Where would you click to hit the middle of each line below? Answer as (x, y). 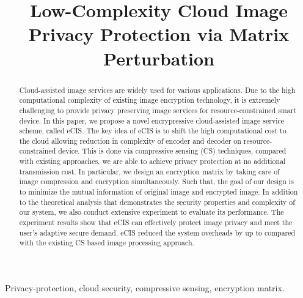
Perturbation (159, 58)
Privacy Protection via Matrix (159, 34)
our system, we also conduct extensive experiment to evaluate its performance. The (151, 212)
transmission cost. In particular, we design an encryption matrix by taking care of (149, 171)
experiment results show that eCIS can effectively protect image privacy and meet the (156, 222)
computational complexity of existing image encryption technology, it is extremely (150, 100)
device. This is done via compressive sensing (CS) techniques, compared (172, 151)
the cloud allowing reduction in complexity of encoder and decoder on (130, 140)
